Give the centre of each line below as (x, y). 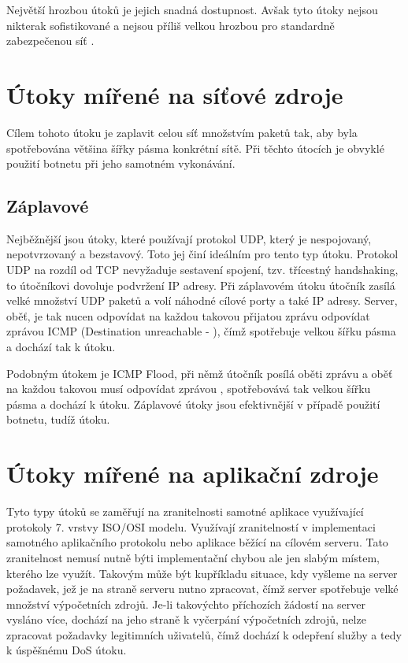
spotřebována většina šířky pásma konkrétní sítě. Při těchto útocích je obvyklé (195, 148)
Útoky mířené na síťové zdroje (175, 94)
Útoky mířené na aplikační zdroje (193, 474)
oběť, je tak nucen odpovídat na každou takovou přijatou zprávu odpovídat (188, 315)
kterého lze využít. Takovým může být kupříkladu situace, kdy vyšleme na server (202, 573)
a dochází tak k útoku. (61, 347)
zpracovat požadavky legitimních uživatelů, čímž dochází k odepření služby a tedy (204, 634)
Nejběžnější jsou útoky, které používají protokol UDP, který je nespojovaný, (189, 238)
